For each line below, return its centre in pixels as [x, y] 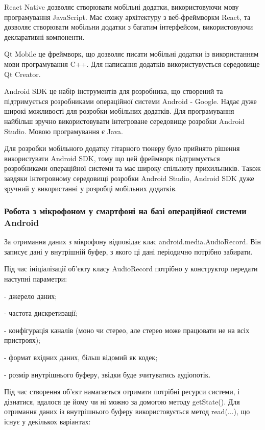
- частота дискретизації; [41, 313]
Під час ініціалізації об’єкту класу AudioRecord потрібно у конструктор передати [131, 269]
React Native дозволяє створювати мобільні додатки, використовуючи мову [122, 7]
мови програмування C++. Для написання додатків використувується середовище [132, 64]
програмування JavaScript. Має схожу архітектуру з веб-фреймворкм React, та [127, 17]
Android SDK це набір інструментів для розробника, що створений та [114, 91]
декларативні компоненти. [44, 36]
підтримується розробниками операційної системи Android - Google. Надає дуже [130, 101]
